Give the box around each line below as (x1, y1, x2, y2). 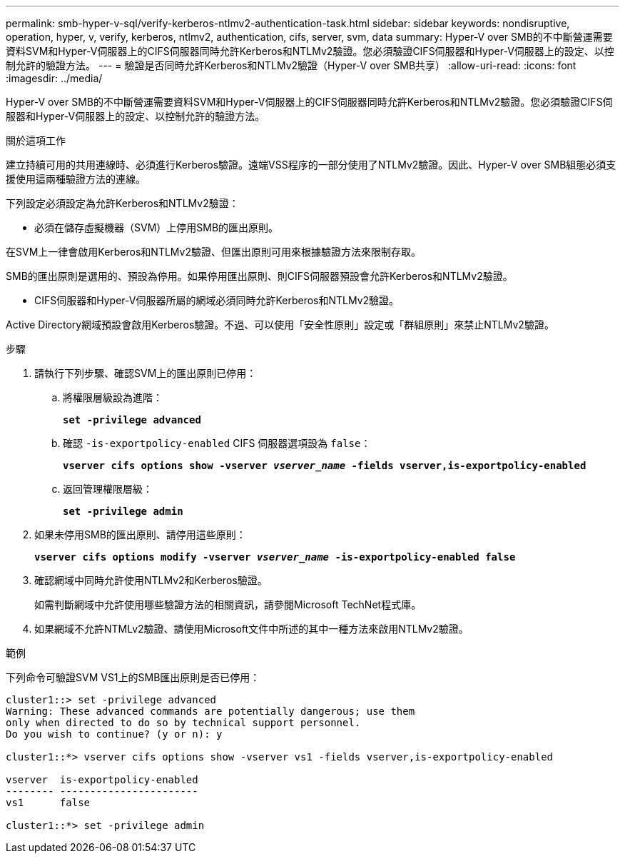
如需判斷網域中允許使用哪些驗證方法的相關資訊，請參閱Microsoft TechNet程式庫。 (34, 598, 422, 611)
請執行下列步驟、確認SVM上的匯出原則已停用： (34, 367, 257, 379)
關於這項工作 (6, 134, 66, 146)
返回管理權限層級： (63, 483, 153, 495)
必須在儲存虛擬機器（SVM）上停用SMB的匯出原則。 (34, 221, 279, 233)
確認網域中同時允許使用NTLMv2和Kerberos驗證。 (34, 574, 268, 586)
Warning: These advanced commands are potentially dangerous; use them (6, 705, 415, 717)
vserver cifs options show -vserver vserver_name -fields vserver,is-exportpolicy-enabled (63, 460, 586, 471)
